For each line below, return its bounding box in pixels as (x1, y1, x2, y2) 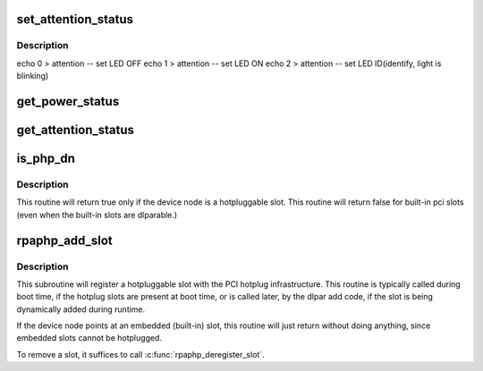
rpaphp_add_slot (16, 232, 113, 248)
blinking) (16, 71, 49, 81)
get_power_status (16, 94, 120, 109)
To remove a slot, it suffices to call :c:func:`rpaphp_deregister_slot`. (16, 349, 265, 359)
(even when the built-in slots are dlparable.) (16, 209, 178, 220)
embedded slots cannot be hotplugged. (16, 333, 163, 343)
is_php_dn (16, 151, 76, 165)
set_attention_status (16, 12, 134, 27)
